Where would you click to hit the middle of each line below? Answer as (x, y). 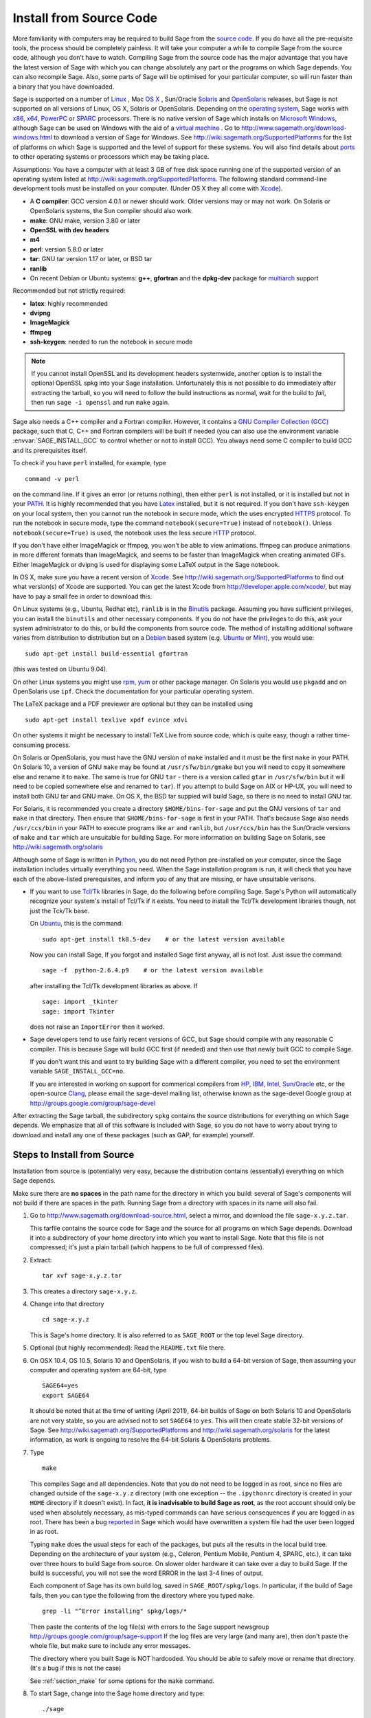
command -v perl (52, 479)
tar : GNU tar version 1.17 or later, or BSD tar (91, 259)
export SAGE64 (66, 1395)
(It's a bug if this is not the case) (76, 1668)
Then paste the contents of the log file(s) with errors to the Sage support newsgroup (149, 1627)
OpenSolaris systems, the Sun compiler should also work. (112, 211)
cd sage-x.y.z (66, 1320)
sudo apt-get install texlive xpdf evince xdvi (106, 719)
